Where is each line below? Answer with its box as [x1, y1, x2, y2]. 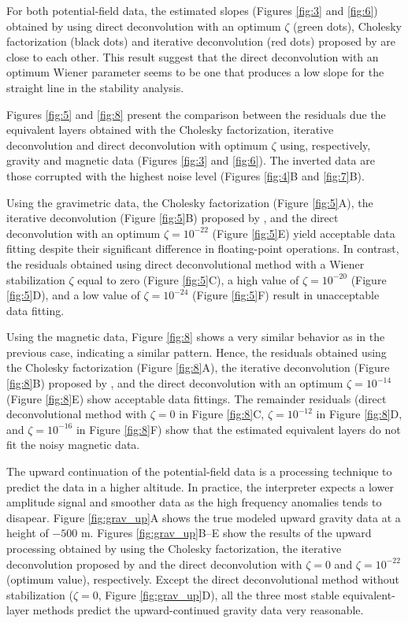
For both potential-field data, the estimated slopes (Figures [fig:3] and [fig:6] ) [6, 2, 378, 18]
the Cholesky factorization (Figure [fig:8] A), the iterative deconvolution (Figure [6, 359, 390, 376]
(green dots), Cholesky [293, 17, 402, 34]
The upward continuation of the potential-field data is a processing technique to [6, 463, 392, 480]
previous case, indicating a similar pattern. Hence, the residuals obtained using [6, 343, 387, 360]
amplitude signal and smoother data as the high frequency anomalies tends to [6, 494, 382, 510]
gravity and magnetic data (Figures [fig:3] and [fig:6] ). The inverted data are [6, 152, 375, 169]
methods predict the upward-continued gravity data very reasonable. [32, 602, 364, 618]
